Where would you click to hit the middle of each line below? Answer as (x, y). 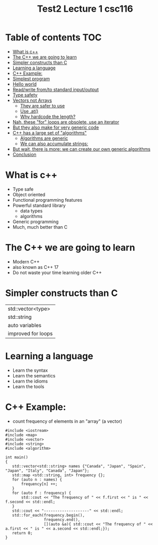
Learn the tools (28, 386)
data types (31, 211)
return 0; (22, 533)
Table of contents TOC (54, 37)
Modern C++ (26, 262)
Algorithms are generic (44, 138)
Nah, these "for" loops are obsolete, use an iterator (66, 122)
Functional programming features (47, 200)
